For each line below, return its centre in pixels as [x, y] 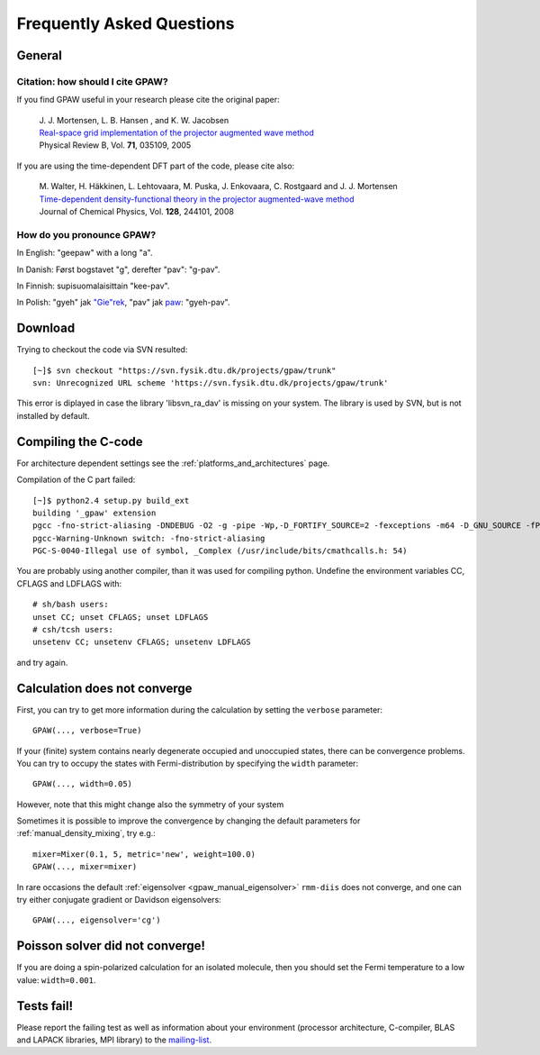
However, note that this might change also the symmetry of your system [150, 804]
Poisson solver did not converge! [111, 946]
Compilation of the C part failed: [76, 480]
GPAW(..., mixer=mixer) [85, 867]
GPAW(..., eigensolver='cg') [97, 920]
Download [46, 328]
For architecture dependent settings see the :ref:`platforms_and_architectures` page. [173, 463]
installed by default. [53, 415]
